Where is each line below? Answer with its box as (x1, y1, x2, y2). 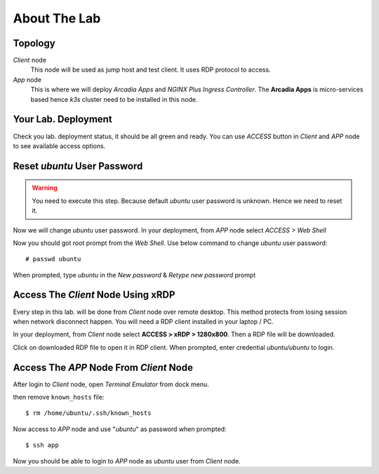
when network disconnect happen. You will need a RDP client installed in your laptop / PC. (13, 317, 274, 326)
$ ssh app (25, 441, 59, 449)
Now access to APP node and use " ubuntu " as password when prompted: (13, 425, 227, 433)
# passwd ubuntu (25, 255, 81, 263)
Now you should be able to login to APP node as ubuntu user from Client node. (13, 456, 241, 465)
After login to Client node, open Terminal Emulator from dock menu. (13, 380, 210, 388)
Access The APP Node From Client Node (13, 362, 193, 374)
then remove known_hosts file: (13, 393, 105, 402)
